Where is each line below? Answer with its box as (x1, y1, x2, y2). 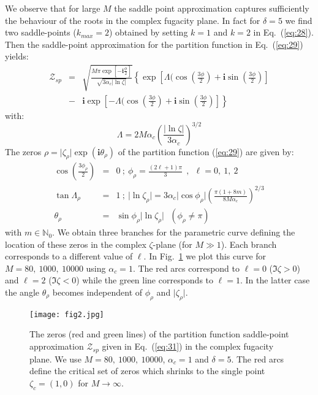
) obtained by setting (108, 26, 188, 39)
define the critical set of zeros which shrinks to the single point (29, 364, 265, 377)
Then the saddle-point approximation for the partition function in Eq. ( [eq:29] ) (5, 37, 303, 50)
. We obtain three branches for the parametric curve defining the (52, 226, 295, 239)
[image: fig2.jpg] (29, 310, 104, 319)
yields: (5, 50, 29, 63)
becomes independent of (52, 286, 143, 299)
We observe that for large (5, 2, 100, 14)
